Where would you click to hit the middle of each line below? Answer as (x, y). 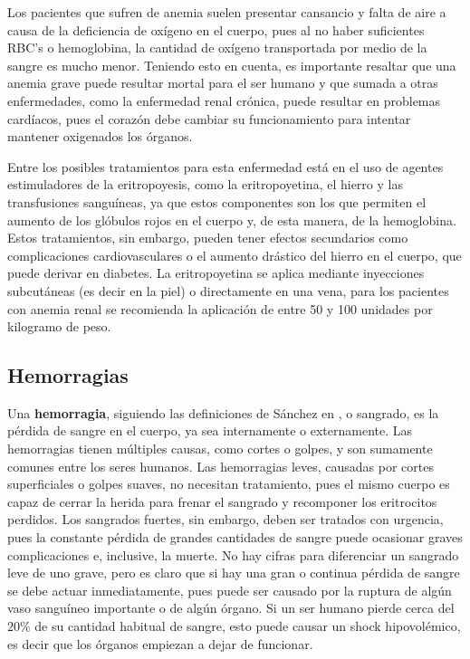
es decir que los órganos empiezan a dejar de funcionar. (160, 643)
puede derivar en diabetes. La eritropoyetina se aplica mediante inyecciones (216, 273)
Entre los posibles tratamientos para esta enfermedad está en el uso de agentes (225, 166)
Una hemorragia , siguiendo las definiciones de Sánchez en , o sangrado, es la (223, 412)
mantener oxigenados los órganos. (100, 136)
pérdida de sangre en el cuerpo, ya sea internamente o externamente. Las (210, 430)
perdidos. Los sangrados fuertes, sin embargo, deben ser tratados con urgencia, (225, 519)
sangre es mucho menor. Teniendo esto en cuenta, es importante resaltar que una (232, 65)
